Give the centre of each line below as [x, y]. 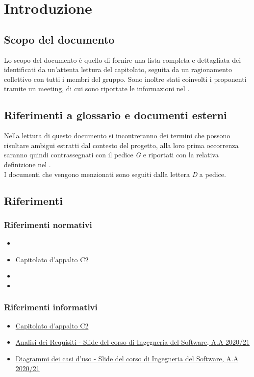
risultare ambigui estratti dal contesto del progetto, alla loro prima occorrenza [121, 145]
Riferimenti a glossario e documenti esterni [115, 115]
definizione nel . [27, 164]
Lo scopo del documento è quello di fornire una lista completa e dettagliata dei [123, 60]
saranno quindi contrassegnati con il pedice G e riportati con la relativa [111, 155]
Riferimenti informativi [51, 307]
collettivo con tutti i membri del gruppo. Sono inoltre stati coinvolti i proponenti [125, 79]
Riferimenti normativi [48, 224]
